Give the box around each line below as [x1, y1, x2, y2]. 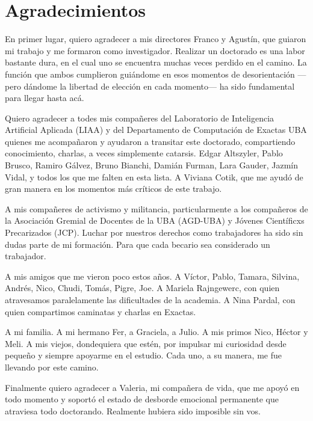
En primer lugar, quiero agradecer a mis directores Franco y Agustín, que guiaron [5, 32, 306, 45]
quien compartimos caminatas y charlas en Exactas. [5, 305, 196, 318]
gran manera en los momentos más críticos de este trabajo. [5, 182, 222, 195]
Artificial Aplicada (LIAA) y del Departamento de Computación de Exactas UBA [5, 123, 307, 136]
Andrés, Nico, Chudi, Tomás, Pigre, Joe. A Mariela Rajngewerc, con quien [5, 281, 280, 294]
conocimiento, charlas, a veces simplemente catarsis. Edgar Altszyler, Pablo [5, 147, 283, 159]
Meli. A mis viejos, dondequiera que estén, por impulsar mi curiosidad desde [5, 337, 287, 349]
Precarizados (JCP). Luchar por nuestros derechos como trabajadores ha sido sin [5, 226, 303, 239]
